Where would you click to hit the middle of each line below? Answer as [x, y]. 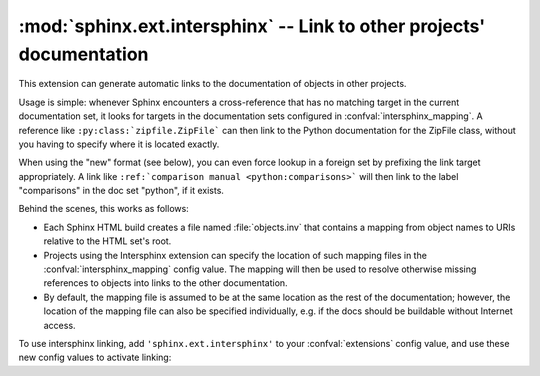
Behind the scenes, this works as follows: [103, 209]
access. [59, 325]
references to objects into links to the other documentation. [166, 283]
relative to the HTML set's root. [107, 241]
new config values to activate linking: [95, 357]
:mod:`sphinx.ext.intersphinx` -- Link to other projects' [252, 26]
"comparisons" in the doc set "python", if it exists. [121, 191]
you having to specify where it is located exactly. [119, 144]
